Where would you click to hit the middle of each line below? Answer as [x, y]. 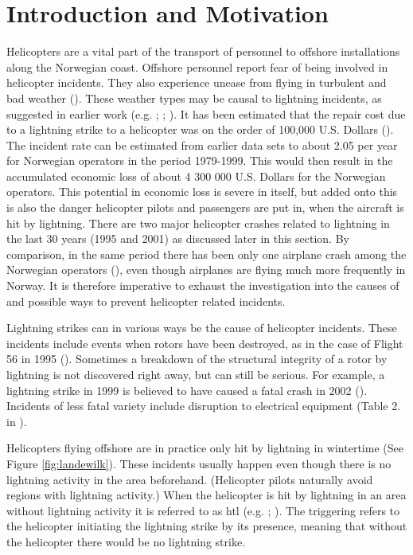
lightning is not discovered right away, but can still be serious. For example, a [196, 374]
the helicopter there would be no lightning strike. [126, 541]
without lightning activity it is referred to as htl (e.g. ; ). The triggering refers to [203, 510]
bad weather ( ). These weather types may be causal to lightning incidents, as [194, 98]
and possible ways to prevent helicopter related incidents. [146, 301]
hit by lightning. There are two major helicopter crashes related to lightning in [198, 223]
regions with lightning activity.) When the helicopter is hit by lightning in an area [206, 495]
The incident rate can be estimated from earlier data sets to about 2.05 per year [202, 145]
